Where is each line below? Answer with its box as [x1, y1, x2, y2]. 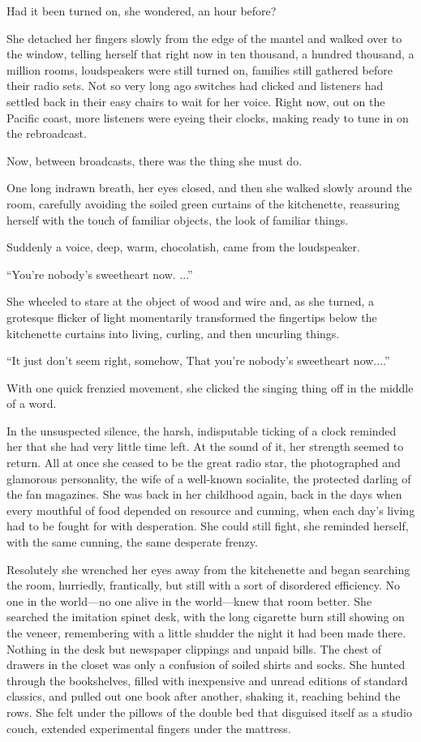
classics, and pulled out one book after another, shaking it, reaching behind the [6, 688, 401, 705]
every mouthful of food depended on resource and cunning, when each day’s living [6, 501, 415, 518]
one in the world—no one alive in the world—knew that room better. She [6, 592, 372, 609]
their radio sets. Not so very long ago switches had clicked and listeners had [6, 77, 384, 94]
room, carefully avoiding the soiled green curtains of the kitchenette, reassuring [6, 195, 400, 212]
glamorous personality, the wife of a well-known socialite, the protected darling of [6, 470, 411, 487]
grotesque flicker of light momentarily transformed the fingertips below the [6, 308, 377, 325]
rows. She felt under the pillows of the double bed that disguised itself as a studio [6, 703, 412, 720]
